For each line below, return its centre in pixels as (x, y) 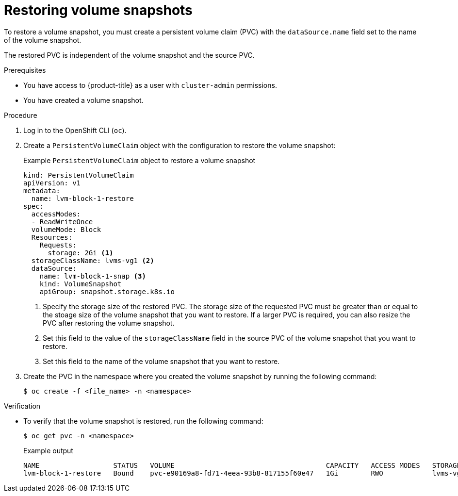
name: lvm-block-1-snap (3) (93, 276)
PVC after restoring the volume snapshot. (109, 323)
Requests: (58, 245)
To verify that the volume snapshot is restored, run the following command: (143, 421)
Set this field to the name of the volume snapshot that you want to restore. (161, 361)
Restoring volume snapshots (98, 10)
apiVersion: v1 (52, 183)
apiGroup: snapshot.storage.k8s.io (107, 291)
